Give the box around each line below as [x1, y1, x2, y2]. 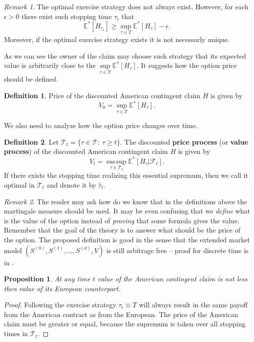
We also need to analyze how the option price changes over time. [4, 120, 198, 130]
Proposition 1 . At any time [4, 274, 90, 284]
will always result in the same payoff [139, 299, 248, 310]
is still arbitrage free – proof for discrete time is [106, 245, 249, 255]
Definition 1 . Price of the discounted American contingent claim [4, 90, 201, 100]
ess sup [106, 158, 127, 165]
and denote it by [46, 179, 96, 190]
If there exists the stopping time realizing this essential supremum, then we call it [4, 170, 248, 180]
